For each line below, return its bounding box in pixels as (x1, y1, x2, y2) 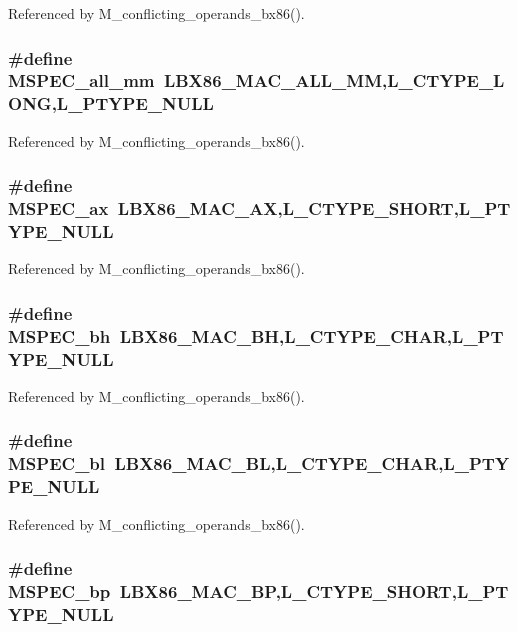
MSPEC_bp (8, 579, 111, 604)
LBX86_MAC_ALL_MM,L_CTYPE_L (163, 68, 505, 93)
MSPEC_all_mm (8, 68, 155, 93)
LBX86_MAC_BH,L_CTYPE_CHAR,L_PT (119, 323, 504, 348)
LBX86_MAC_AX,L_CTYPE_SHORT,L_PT (117, 196, 511, 221)
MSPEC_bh (8, 323, 111, 348)
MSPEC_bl (8, 451, 106, 476)
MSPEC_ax (8, 196, 109, 221)
